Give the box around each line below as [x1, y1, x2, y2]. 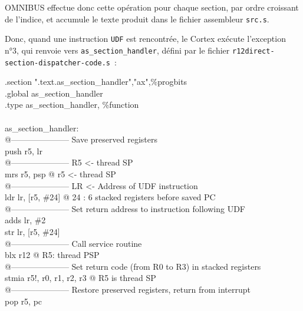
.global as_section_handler [5, 87, 103, 99]
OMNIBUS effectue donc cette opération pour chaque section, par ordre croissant [5, 1, 299, 13]
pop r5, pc [5, 295, 42, 307]
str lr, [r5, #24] [5, 225, 60, 237]
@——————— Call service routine [5, 237, 142, 249]
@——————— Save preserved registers [5, 133, 157, 145]
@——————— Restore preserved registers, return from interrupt [5, 283, 251, 295]
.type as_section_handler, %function [5, 98, 139, 111]
